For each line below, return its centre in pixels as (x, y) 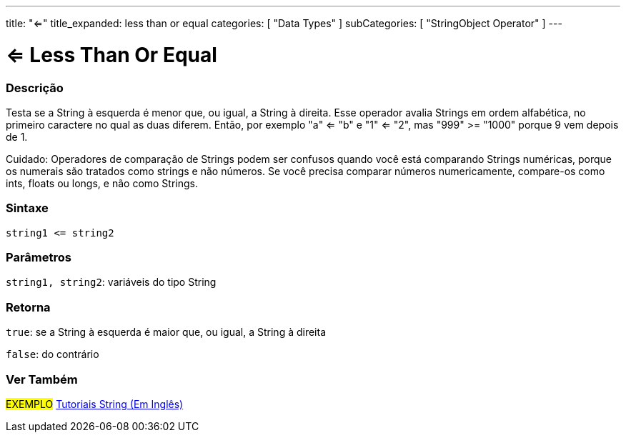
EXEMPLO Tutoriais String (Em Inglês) (95, 404)
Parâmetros (39, 257)
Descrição (35, 88)
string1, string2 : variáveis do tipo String (111, 282)
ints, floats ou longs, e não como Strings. (102, 183)
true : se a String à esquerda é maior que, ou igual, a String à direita (166, 332)
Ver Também (42, 379)
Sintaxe (27, 208)
